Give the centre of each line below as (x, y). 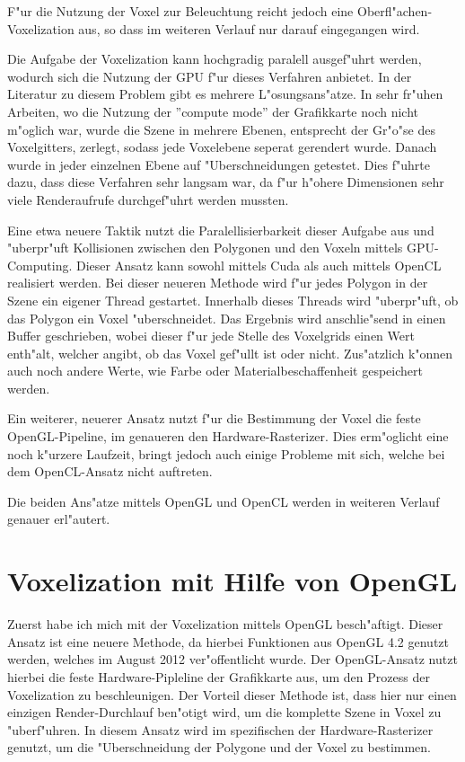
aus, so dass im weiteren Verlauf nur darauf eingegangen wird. (249, 28)
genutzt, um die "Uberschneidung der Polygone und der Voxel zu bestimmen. (219, 747)
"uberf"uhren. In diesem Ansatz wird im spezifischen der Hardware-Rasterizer (220, 729)
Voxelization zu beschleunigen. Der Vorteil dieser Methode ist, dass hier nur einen (232, 694)
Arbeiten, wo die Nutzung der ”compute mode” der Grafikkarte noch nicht (213, 111)
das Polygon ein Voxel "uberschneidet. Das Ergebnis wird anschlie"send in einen (227, 318)
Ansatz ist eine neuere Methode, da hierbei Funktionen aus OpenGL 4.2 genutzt (228, 641)
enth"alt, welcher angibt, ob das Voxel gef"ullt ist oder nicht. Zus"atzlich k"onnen (230, 353)
